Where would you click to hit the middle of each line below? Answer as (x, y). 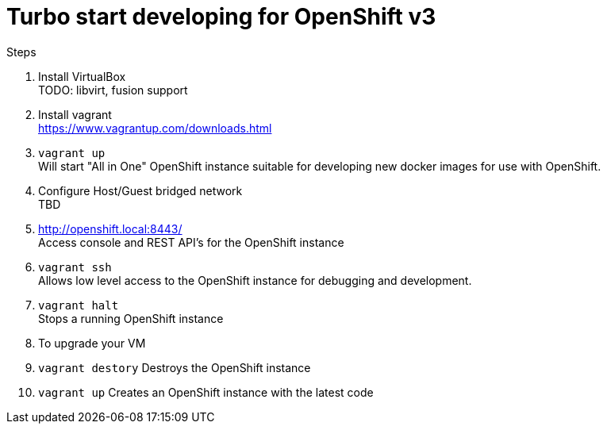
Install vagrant (75, 114)
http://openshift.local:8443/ (110, 228)
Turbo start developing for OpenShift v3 (221, 17)
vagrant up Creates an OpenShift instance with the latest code (206, 392)
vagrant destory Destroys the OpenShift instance (175, 367)
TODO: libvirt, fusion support (113, 90)
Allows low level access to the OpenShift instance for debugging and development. (255, 280)
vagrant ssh (75, 267)
